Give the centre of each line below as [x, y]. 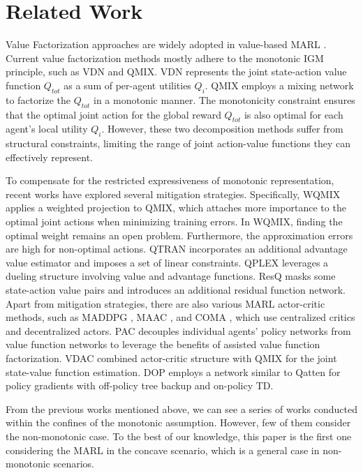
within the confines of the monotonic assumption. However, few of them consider [178, 422]
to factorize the [38, 99]
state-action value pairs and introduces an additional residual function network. [176, 290]
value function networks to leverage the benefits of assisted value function [163, 344]
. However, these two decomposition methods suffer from [222, 129]
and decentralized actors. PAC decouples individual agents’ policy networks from [178, 330]
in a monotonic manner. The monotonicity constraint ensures [224, 99]
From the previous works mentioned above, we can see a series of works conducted [181, 408]
